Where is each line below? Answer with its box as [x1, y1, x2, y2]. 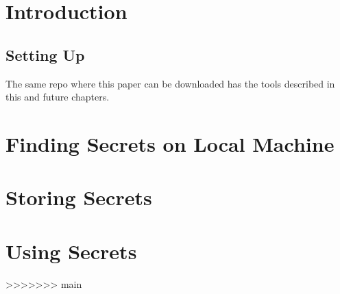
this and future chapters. [5, 90, 110, 104]
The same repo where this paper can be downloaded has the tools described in [5, 76, 335, 90]
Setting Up [5, 44, 85, 65]
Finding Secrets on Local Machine [5, 129, 335, 157]
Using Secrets [5, 237, 137, 265]
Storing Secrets [5, 183, 152, 211]
